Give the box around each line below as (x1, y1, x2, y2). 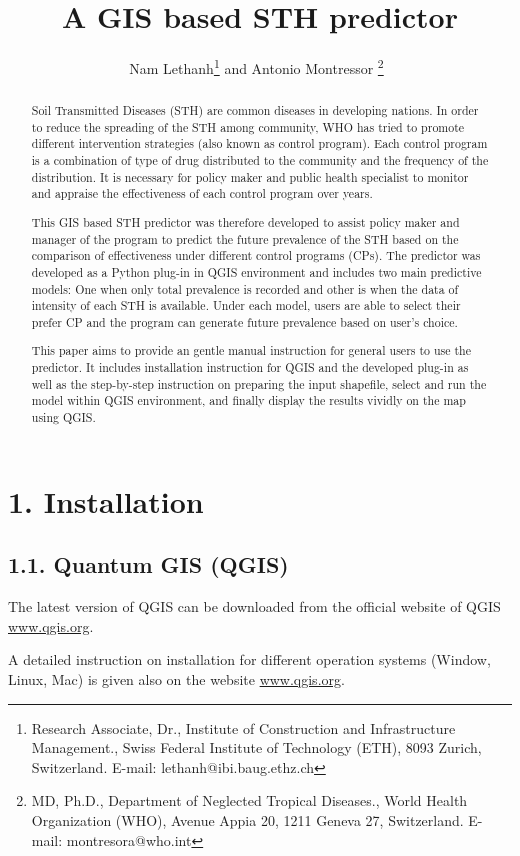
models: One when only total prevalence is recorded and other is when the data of (31, 280, 459, 297)
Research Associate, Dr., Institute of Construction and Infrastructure (31, 717, 456, 738)
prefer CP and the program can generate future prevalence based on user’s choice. (31, 313, 458, 330)
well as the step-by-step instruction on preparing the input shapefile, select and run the (31, 375, 487, 392)
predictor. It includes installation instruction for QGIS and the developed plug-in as (31, 359, 469, 376)
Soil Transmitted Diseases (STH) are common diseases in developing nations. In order (31, 102, 479, 119)
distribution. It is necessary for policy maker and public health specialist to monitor (31, 168, 469, 185)
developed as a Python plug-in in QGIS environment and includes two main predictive (31, 263, 482, 280)
